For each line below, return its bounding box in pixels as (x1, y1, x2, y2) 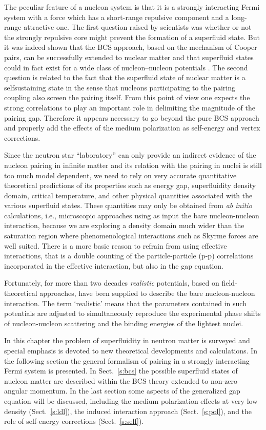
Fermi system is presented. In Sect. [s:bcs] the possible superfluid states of (4, 365, 238, 376)
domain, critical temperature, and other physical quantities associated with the (4, 190, 253, 200)
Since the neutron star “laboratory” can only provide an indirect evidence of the (4, 149, 256, 160)
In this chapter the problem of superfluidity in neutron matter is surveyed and (4, 335, 250, 346)
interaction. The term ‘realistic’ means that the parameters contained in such (4, 297, 247, 308)
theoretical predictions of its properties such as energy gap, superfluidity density (4, 180, 256, 191)
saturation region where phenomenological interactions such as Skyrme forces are (4, 230, 258, 241)
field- (221, 277, 237, 288)
